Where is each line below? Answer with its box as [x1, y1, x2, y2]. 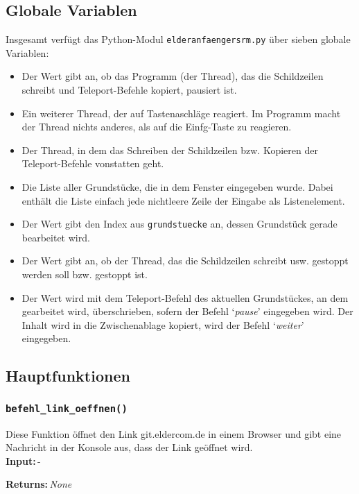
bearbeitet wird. [21, 230, 90, 244]
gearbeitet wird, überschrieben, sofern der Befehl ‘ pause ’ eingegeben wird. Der [21, 304, 353, 318]
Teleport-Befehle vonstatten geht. [21, 156, 164, 171]
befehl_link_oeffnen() [6, 402, 128, 414]
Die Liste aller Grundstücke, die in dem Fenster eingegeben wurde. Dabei [21, 180, 333, 194]
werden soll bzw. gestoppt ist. [21, 267, 148, 282]
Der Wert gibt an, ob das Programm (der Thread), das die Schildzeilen [21, 69, 324, 83]
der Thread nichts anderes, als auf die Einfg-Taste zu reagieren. [21, 119, 292, 134]
